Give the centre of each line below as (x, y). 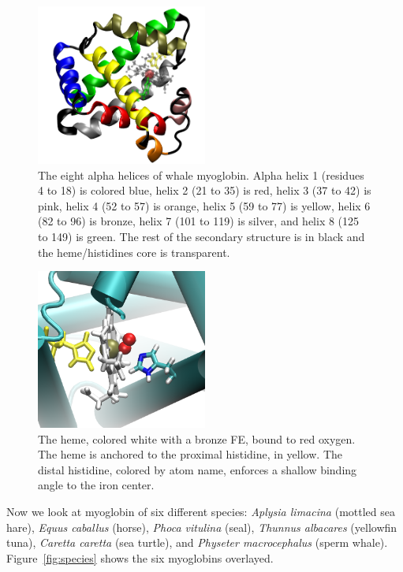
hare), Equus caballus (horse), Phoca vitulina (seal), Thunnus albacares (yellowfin (202, 527)
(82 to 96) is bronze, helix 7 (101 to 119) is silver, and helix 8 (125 (199, 221)
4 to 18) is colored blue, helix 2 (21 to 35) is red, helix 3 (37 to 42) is (205, 190)
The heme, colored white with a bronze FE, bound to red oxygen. (197, 438)
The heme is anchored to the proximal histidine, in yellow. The (190, 454)
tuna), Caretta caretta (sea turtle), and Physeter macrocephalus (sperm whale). (197, 542)
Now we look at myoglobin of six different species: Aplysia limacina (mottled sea (201, 511)
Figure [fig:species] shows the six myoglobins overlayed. (140, 557)
